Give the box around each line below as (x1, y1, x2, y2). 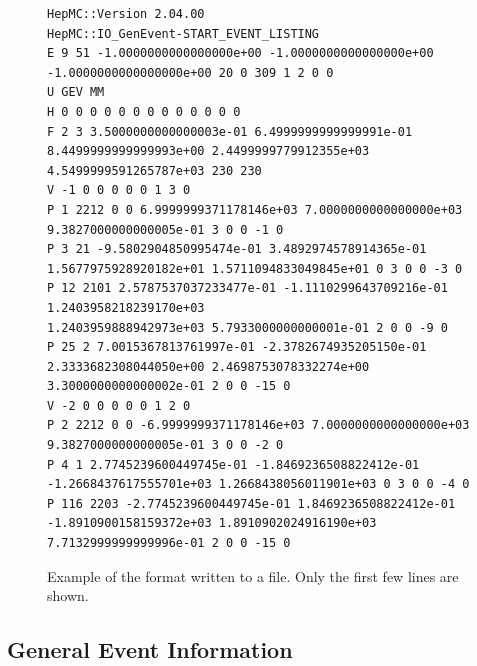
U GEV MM (47, 85, 105, 100)
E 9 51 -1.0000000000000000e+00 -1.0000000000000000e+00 (47, 46, 434, 61)
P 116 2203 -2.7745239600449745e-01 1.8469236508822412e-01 (47, 496, 456, 511)
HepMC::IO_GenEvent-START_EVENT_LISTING (47, 26, 320, 41)
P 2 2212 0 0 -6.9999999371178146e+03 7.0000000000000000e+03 (47, 418, 470, 433)
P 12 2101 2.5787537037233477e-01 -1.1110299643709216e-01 (47, 281, 448, 296)
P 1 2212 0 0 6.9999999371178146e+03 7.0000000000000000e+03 (47, 202, 463, 217)
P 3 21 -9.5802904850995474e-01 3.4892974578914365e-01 (47, 242, 427, 257)
